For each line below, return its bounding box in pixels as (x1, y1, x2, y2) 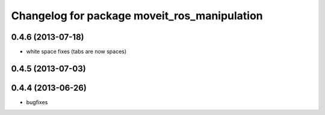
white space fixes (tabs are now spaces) (26, 48, 127, 55)
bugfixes (26, 98, 48, 105)
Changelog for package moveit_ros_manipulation (11, 9, 263, 22)
